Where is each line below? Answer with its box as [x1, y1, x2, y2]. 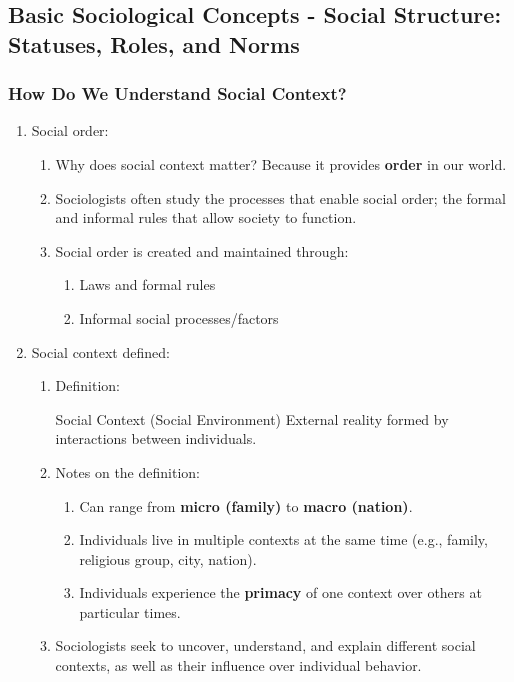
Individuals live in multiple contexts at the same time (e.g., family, [79, 529, 488, 550]
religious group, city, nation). [79, 548, 257, 569]
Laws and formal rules [79, 274, 216, 295]
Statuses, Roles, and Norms [8, 28, 300, 59]
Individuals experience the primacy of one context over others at [79, 582, 482, 603]
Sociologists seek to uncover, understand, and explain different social [55, 635, 476, 656]
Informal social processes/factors [79, 307, 279, 328]
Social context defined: [31, 341, 170, 362]
